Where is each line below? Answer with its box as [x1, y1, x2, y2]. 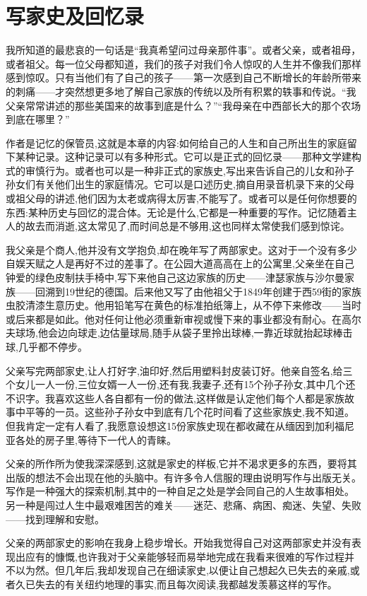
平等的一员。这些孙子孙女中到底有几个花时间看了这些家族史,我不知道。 [25, 404, 354, 419]
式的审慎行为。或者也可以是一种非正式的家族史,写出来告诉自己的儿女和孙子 [6, 163, 354, 177]
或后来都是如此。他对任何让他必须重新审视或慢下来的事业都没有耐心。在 [6, 311, 342, 326]
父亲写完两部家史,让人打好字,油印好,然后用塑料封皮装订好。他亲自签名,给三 [6, 363, 353, 378]
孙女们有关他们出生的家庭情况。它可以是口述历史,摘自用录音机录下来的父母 [6, 177, 354, 192]
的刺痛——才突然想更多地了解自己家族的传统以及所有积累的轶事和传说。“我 [6, 83, 356, 98]
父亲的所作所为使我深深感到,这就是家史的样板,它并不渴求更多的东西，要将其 [6, 456, 357, 471]
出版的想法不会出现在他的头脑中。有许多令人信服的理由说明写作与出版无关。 [6, 469, 361, 484]
